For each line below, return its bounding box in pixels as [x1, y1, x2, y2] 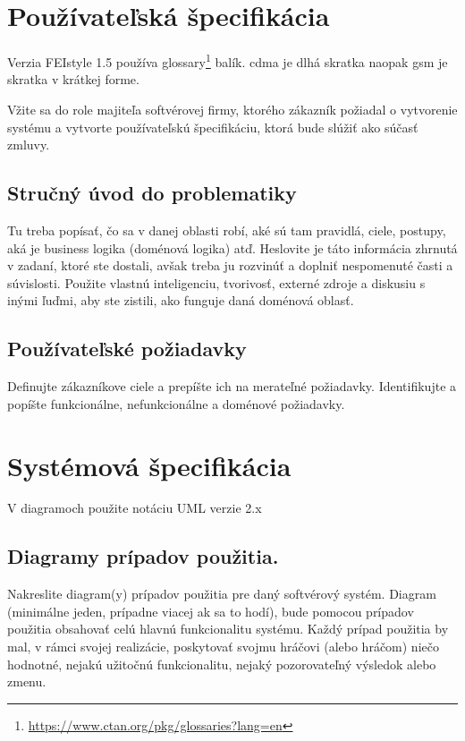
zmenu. [7, 672, 46, 691]
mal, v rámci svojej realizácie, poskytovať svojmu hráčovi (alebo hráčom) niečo [7, 637, 439, 656]
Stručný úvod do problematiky [7, 179, 297, 207]
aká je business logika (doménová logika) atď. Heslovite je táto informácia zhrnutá [7, 238, 458, 257]
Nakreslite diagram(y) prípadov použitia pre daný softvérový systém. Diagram [7, 584, 436, 603]
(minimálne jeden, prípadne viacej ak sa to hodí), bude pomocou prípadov [7, 601, 414, 620]
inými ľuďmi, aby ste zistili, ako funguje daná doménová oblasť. [7, 291, 354, 310]
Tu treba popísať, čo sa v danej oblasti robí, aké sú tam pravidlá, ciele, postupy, [7, 220, 446, 239]
